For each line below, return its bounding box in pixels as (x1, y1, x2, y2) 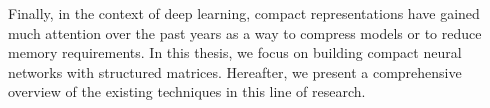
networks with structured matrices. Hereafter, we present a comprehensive (8, 61, 462, 82)
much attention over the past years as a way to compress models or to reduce (8, 22, 482, 43)
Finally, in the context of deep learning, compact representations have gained (8, 3, 480, 23)
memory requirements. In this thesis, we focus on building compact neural (8, 42, 462, 63)
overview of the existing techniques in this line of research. (8, 81, 366, 102)
